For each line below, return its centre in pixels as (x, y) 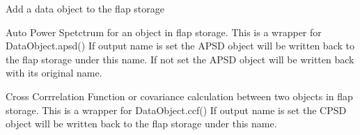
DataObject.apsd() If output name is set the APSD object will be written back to (180, 46)
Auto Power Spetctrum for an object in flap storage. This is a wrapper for (164, 32)
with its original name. (54, 73)
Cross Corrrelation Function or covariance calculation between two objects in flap (179, 96)
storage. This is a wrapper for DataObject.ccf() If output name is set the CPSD (176, 110)
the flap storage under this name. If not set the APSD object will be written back (180, 59)
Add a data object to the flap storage (85, 8)
